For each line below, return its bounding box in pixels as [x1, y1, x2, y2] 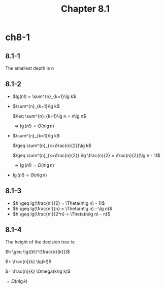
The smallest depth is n [5, 65, 54, 71]
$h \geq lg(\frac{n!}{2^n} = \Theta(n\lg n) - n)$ [12, 211, 111, 217]
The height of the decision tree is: [5, 239, 76, 245]
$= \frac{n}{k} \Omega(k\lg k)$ [5, 268, 71, 274]
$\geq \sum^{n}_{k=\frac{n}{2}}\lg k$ [12, 142, 91, 149]
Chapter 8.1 [60, 3, 110, 15]
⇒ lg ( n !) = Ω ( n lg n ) [14, 162, 54, 168]
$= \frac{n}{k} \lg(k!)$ [5, 259, 52, 265]
